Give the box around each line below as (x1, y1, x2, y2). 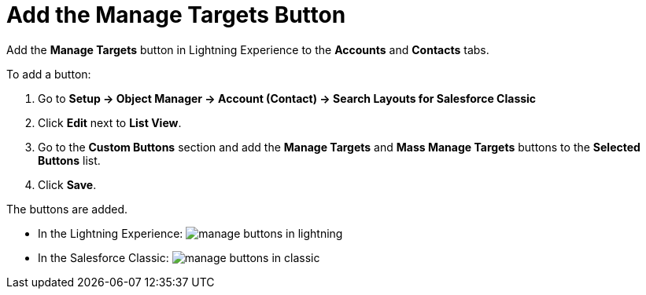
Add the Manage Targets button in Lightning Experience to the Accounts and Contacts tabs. (6, 42, 489, 56)
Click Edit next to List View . (38, 115, 182, 129)
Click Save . (38, 177, 97, 191)
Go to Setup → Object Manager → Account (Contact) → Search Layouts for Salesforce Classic (38, 91, 537, 105)
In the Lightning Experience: (38, 226, 183, 240)
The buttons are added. (6, 202, 128, 216)
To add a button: (6, 67, 91, 81)
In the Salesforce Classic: (38, 250, 169, 264)
